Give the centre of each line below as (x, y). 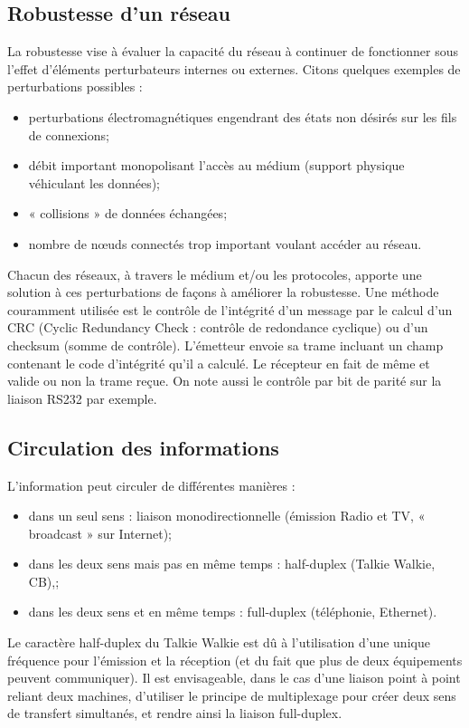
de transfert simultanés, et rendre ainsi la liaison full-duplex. (175, 713)
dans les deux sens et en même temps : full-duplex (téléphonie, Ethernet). (233, 612)
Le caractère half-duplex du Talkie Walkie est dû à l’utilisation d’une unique (219, 642)
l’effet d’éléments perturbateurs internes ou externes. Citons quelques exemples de (234, 68)
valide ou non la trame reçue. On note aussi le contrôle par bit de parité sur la (225, 381)
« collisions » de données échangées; (128, 213)
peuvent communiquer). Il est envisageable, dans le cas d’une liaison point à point (234, 678)
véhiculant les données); (94, 182)
